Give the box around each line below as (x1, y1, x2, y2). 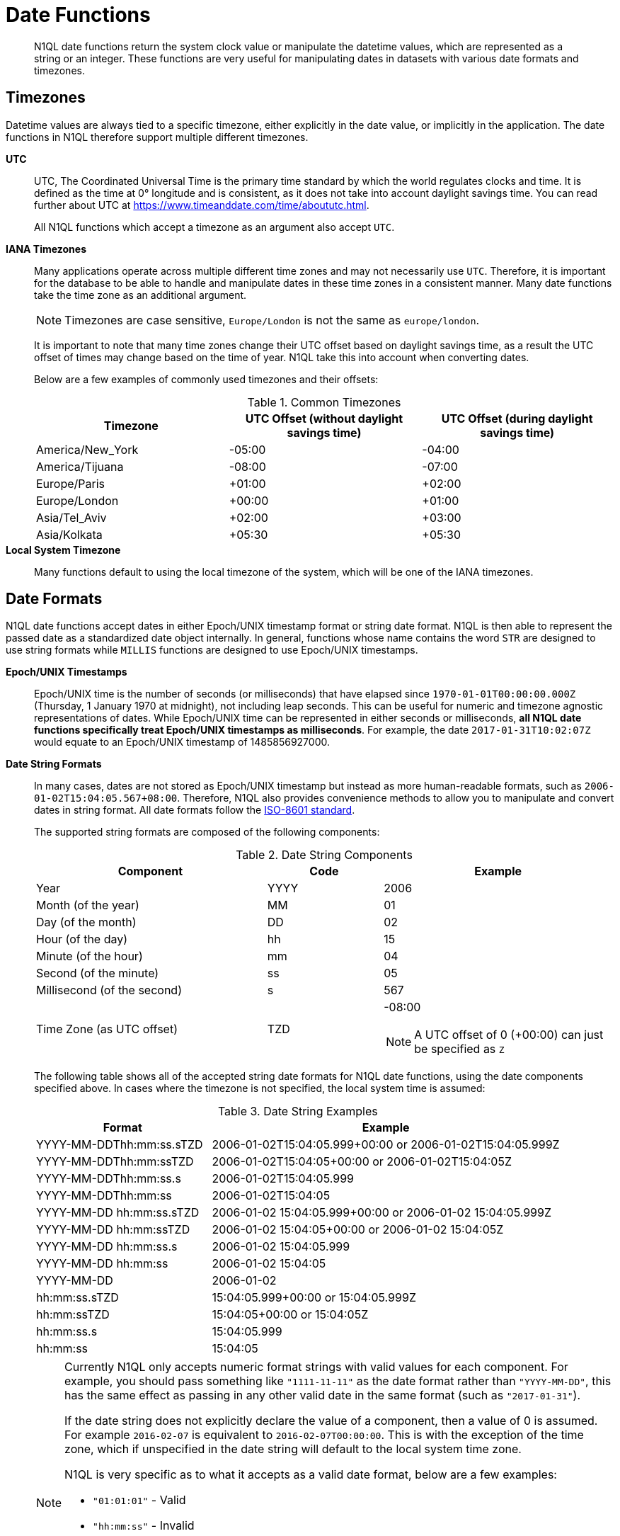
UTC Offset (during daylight (441, 411, 593, 426)
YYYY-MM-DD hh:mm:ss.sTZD (36, 1205, 200, 1220)
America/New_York (36, 442, 139, 457)
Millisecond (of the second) (36, 983, 182, 998)
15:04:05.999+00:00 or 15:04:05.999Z (212, 1290, 416, 1305)
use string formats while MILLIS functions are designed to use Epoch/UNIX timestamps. (6, 644, 418, 656)
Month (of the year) (36, 898, 139, 913)
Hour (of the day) (36, 932, 128, 947)
